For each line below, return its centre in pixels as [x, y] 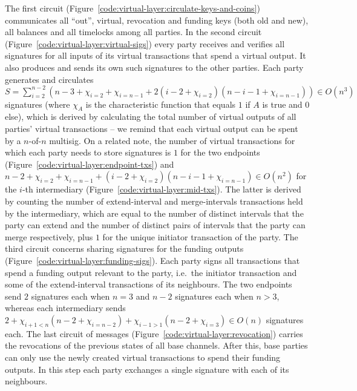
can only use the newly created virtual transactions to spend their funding [143, 357]
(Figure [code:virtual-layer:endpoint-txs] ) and [90, 164]
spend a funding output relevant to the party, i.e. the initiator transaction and [151, 272]
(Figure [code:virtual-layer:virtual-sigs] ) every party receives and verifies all [145, 43]
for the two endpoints [220, 152]
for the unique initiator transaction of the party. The [200, 236]
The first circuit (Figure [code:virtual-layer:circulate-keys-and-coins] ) [133, 8]
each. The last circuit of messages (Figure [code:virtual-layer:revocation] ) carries [154, 333]
